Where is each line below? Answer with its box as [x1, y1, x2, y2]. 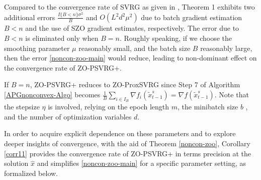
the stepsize [4, 101, 40, 112]
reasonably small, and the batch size [78, 42, 191, 53]
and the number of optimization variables [4, 111, 132, 122]
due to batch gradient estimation [141, 12, 242, 22]
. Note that [214, 89, 249, 100]
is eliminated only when [25, 33, 99, 43]
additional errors [4, 12, 55, 22]
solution [4, 158, 29, 168]
